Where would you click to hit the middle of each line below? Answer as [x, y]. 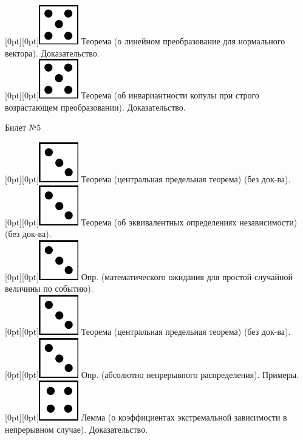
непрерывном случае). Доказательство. [77, 429]
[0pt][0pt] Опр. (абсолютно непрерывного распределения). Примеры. [152, 374]
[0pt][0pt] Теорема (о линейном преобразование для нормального [145, 41]
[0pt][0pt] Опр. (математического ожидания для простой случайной [149, 276]
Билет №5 [23, 127]
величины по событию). [49, 288]
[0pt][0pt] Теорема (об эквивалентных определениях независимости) [151, 222]
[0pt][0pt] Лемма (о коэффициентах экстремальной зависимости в [146, 417]
